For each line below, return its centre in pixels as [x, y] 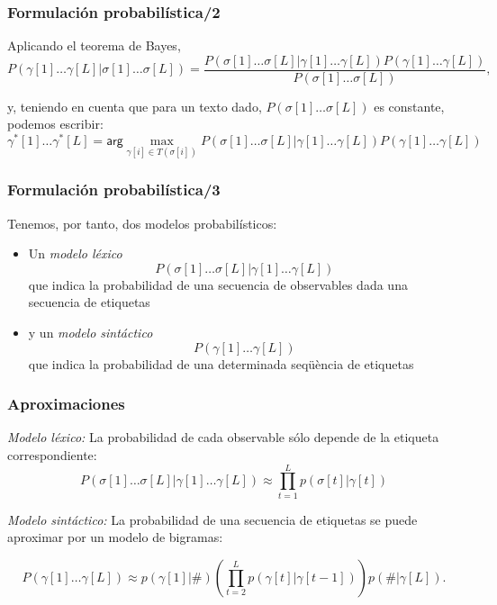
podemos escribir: [55, 124]
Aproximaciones [66, 404]
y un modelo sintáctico [90, 332]
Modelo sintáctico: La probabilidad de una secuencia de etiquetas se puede [212, 519]
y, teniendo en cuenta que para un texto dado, [135, 106]
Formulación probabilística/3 [114, 190]
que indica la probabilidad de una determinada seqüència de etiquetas [221, 363]
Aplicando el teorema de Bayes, [94, 45]
